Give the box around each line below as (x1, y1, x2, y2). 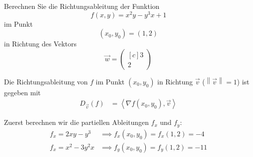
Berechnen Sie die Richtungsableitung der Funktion (4, 1, 160, 11)
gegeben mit (4, 87, 41, 97)
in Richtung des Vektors (4, 39, 77, 49)
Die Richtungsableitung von (4, 76, 88, 86)
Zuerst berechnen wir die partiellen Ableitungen (4, 117, 149, 127)
